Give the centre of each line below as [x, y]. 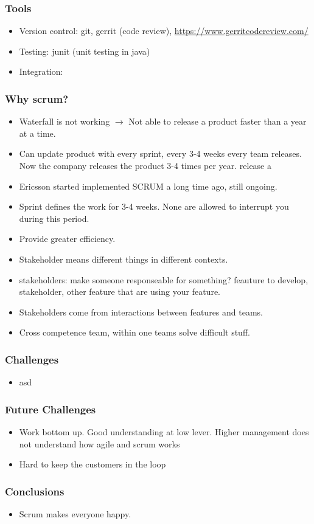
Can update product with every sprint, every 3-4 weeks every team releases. [160, 153]
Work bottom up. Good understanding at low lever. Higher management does [164, 431]
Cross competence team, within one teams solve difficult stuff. [134, 332]
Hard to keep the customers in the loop [92, 464]
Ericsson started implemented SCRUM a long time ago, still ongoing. [148, 186]
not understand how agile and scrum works [99, 443]
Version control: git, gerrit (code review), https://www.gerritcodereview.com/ [164, 31]
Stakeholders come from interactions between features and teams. [141, 312]
